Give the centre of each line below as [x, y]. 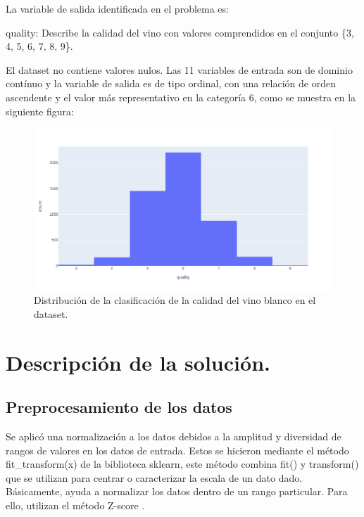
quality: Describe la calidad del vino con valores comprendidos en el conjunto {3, [180, 32]
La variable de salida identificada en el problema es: [117, 8]
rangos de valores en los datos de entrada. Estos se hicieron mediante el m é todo [177, 450]
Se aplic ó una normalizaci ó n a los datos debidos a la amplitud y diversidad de [174, 436]
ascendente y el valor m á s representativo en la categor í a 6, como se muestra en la [181, 97]
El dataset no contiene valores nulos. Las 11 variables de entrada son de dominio [179, 69]
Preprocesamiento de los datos [119, 407]
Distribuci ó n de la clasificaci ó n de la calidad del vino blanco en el [175, 300]
